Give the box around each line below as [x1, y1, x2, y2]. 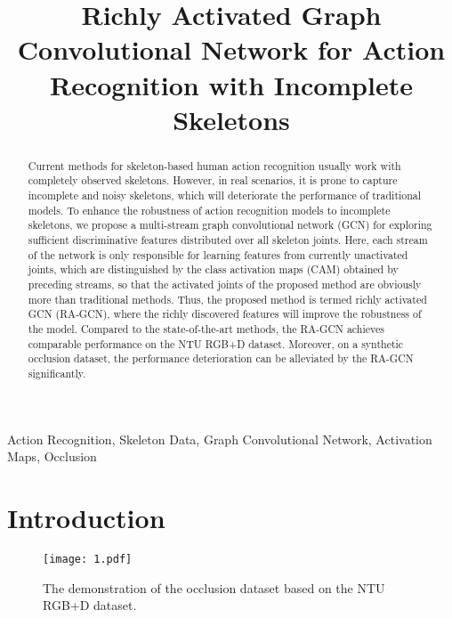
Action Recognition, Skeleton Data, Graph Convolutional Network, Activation [7, 429, 432, 448]
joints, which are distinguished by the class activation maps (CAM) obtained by [28, 262, 399, 277]
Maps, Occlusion [7, 447, 97, 466]
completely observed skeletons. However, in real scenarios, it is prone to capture [28, 173, 398, 188]
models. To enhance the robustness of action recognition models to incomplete [28, 202, 391, 217]
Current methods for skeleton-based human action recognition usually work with [28, 158, 401, 173]
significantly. [28, 365, 86, 380]
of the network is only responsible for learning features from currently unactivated [28, 247, 408, 262]
